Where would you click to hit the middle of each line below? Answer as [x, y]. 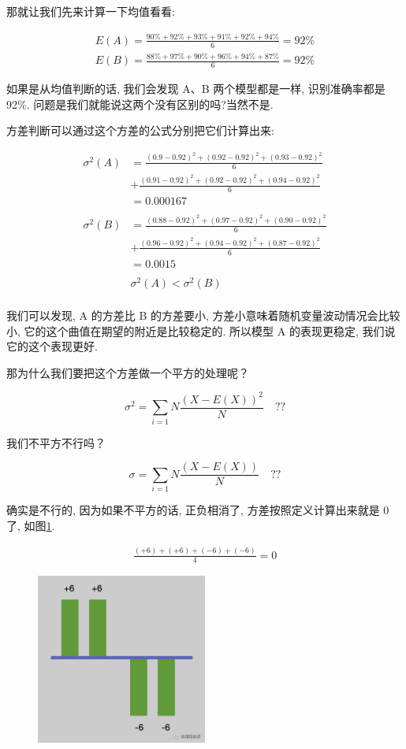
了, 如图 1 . [31, 525]
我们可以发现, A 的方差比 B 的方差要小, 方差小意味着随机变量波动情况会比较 [203, 315]
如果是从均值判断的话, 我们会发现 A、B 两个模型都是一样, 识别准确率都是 [196, 88]
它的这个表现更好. [52, 346]
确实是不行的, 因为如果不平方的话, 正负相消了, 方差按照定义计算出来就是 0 [198, 509]
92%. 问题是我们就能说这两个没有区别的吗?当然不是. [140, 104]
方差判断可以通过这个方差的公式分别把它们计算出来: [140, 130]
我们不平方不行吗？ [56, 442]
